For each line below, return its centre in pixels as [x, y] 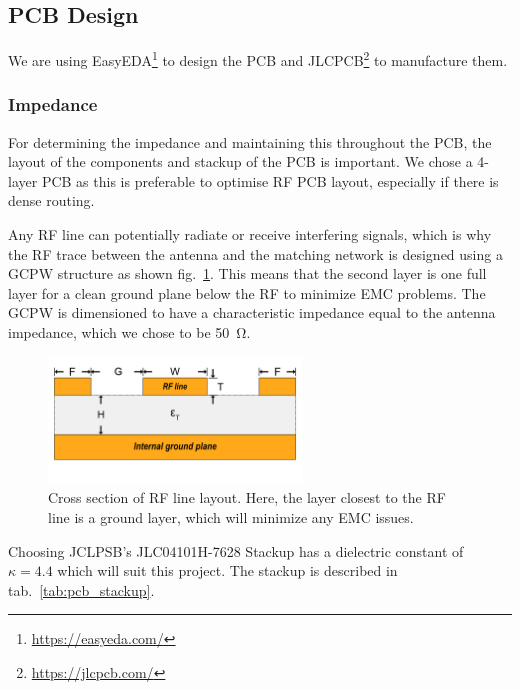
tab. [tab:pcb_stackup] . [81, 589]
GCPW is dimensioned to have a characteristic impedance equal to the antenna [252, 312]
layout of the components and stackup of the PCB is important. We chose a [240, 161]
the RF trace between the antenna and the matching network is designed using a [255, 253]
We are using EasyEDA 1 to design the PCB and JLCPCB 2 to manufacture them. [258, 58]
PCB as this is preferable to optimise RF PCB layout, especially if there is [270, 180]
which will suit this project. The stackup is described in [227, 570]
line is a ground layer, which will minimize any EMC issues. [231, 516]
